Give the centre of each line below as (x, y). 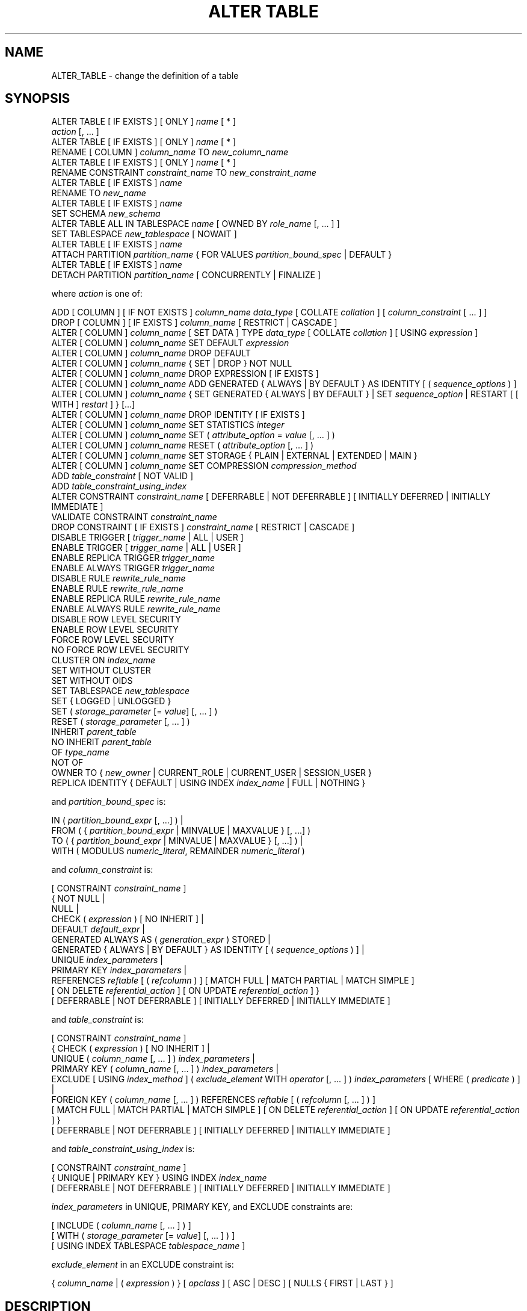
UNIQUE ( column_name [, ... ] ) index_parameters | (153, 1059)
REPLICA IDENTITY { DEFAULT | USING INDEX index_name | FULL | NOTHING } (208, 783)
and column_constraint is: (102, 870)
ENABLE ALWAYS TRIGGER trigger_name (133, 568)
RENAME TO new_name (99, 193)
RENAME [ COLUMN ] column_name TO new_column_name (170, 152)
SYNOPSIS (38, 99)
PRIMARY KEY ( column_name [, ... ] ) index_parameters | (165, 1069)
